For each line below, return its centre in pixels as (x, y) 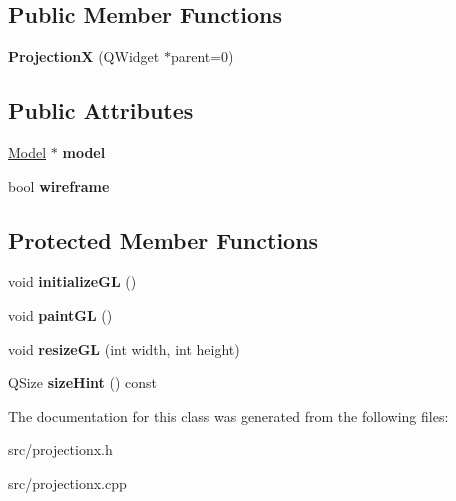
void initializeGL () (72, 281)
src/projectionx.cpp (67, 482)
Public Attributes (101, 110)
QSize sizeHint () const (83, 382)
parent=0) (202, 56)
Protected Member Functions (163, 239)
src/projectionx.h (60, 449)
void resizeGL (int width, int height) (124, 348)
